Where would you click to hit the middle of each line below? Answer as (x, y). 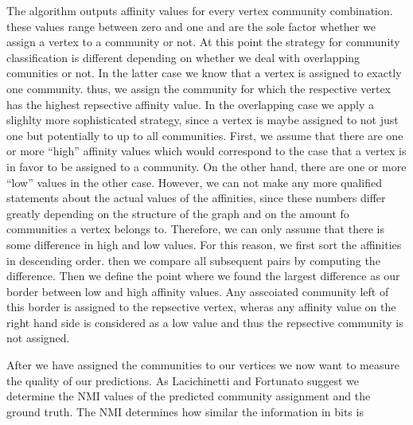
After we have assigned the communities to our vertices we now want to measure (203, 365)
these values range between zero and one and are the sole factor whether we (191, 26)
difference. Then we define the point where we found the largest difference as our (203, 276)
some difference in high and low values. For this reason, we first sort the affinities (204, 244)
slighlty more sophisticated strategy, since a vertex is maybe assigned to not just (203, 120)
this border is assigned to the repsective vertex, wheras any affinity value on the (201, 307)
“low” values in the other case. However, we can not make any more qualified (194, 182)
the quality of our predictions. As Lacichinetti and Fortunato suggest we (183, 380)
